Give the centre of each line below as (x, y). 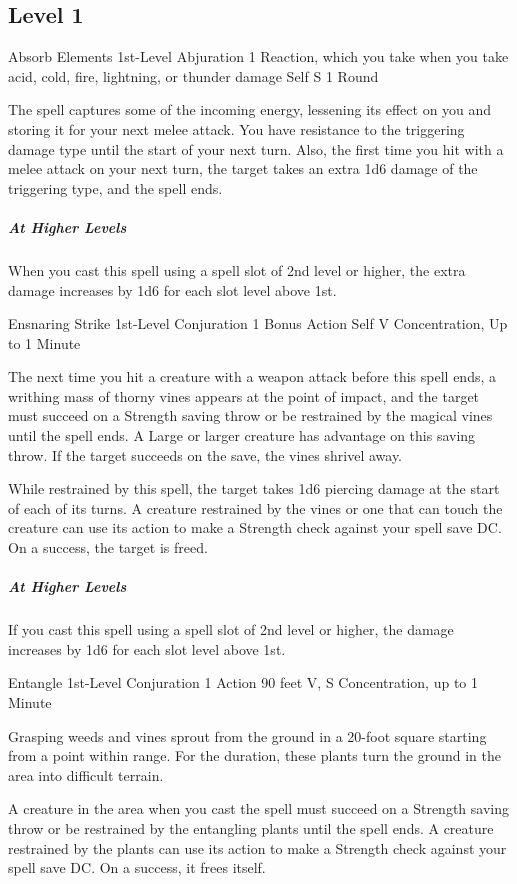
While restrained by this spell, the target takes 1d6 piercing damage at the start (254, 488)
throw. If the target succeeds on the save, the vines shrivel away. (205, 454)
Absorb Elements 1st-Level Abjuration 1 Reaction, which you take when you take (258, 56)
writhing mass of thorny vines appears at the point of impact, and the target (244, 395)
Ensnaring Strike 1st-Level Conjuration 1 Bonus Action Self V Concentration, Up (258, 323)
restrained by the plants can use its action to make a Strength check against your (257, 847)
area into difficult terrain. (86, 774)
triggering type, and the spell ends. (115, 187)
